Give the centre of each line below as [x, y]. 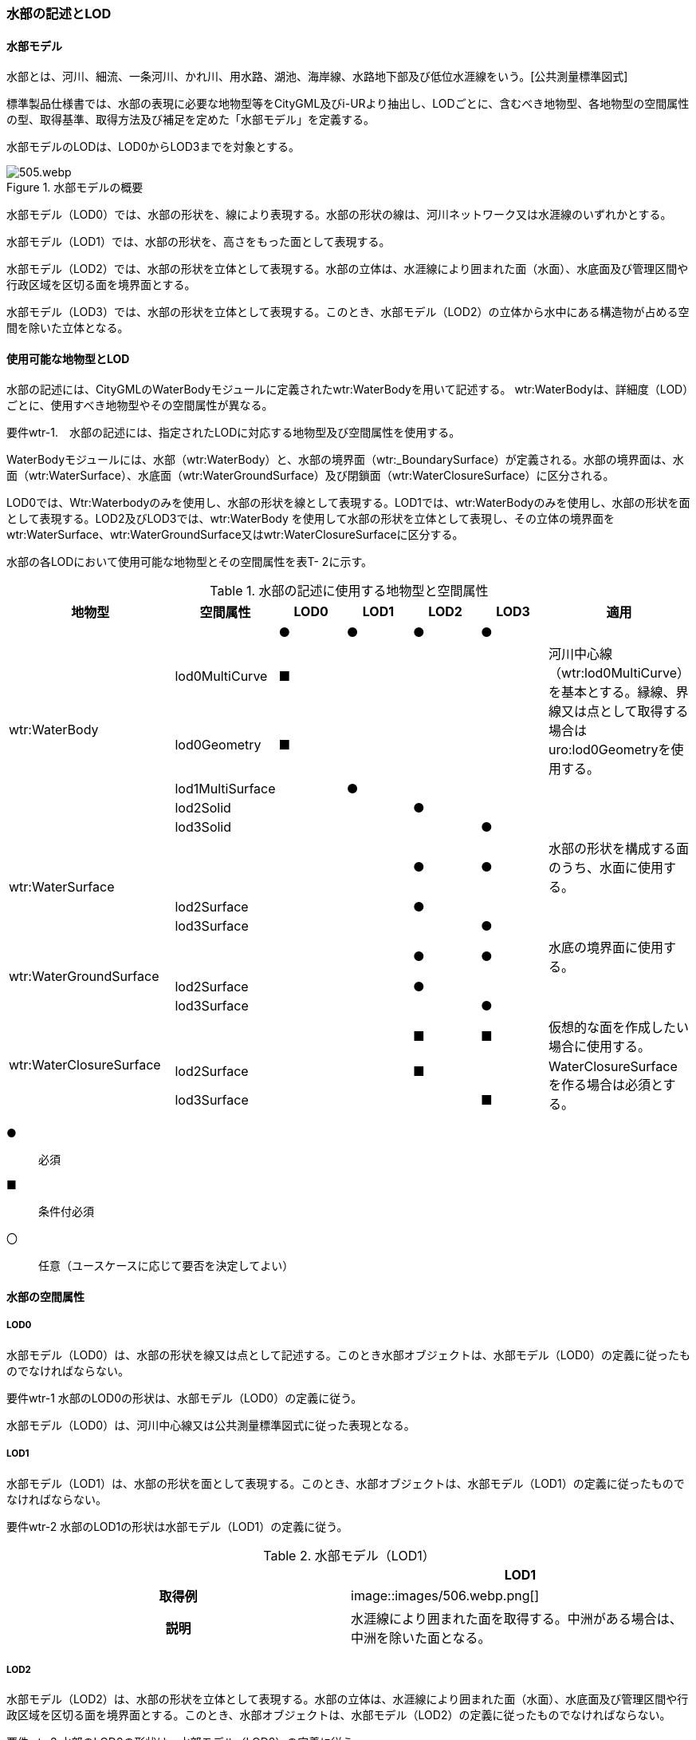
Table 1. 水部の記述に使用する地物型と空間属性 [349, 591]
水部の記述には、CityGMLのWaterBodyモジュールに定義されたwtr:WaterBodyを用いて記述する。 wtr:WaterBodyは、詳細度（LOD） [348, 390]
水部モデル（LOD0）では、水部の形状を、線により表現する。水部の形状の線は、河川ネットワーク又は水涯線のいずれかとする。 [339, 215]
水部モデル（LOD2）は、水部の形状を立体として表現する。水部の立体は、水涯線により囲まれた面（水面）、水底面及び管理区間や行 [348, 1699]
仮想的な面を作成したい [619, 1028]
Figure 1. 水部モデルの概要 [75, 188]
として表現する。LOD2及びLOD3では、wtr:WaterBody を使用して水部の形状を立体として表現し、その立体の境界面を [311, 519]
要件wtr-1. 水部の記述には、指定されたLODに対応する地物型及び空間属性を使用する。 [234, 433]
